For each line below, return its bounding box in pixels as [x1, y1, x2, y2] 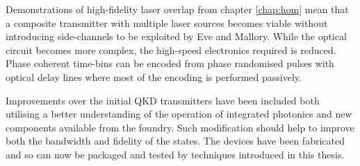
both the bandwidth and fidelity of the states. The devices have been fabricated [6, 133, 345, 148]
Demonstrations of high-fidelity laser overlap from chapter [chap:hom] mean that [6, 2, 349, 16]
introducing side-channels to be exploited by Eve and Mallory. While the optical [6, 29, 347, 44]
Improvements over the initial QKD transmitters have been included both [6, 93, 320, 107]
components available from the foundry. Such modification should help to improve [6, 120, 354, 134]
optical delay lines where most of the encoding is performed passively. [6, 69, 302, 84]
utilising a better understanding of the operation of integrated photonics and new [6, 107, 352, 121]
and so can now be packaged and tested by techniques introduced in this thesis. [6, 147, 345, 161]
